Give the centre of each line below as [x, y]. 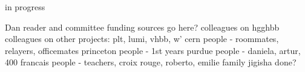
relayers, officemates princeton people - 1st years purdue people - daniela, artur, [153, 50]
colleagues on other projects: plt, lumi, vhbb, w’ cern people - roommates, [142, 39]
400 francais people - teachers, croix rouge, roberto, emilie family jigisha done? [151, 62]
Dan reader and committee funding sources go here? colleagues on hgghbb [142, 27]
